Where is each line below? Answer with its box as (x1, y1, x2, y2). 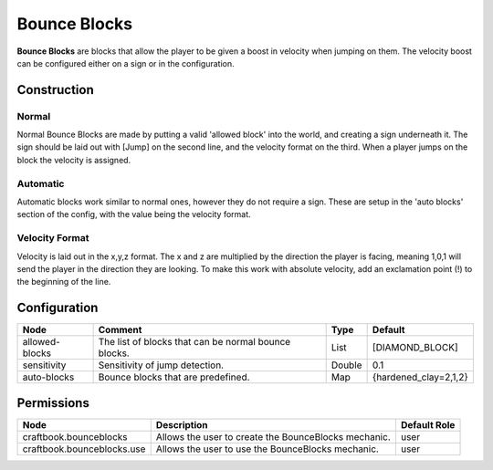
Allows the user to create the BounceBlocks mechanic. (155, 430, 392, 443)
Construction (16, 82, 95, 98)
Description (155, 418, 209, 431)
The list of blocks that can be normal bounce (98, 336, 291, 349)
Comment (98, 324, 142, 337)
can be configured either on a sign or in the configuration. (16, 57, 235, 68)
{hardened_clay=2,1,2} (372, 371, 469, 383)
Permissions (16, 395, 90, 411)
